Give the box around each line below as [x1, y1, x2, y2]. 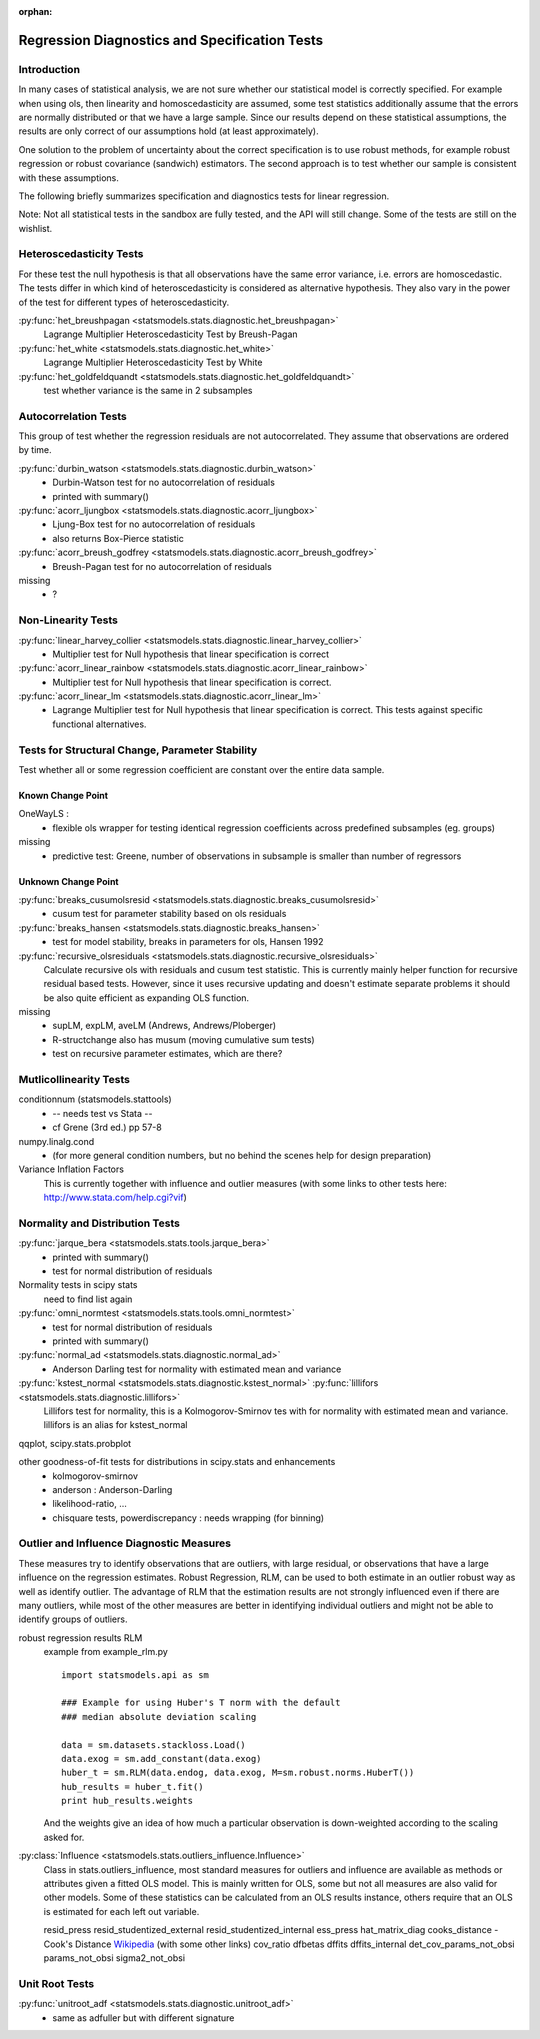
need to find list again [43, 1293, 133, 1305]
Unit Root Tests [18, 1976, 95, 1990]
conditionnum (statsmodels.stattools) [18, 1093, 172, 1105]
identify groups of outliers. [18, 1613, 128, 1625]
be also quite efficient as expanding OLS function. [43, 991, 250, 1004]
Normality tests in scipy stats [18, 1279, 138, 1291]
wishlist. [18, 222, 53, 234]
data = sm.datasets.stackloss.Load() [61, 1739, 247, 1750]
